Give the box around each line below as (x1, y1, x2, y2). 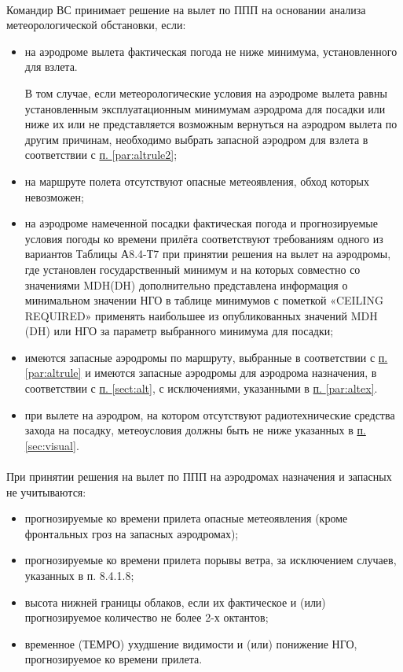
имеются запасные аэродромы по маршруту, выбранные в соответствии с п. (24, 349, 388, 365)
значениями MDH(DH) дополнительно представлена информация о (24, 276, 348, 293)
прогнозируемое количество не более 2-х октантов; (24, 609, 269, 626)
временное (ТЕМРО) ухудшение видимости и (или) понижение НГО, (24, 635, 357, 652)
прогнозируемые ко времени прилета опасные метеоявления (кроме (24, 510, 348, 526)
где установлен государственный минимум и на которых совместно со (24, 260, 361, 277)
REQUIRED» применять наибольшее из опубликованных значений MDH (24, 307, 378, 323)
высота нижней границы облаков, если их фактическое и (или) (24, 593, 326, 610)
